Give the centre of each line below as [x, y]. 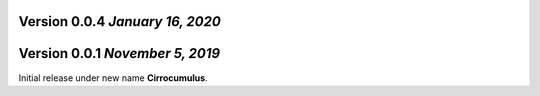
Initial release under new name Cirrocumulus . [113, 77]
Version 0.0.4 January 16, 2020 [120, 21]
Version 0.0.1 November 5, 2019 [119, 53]
